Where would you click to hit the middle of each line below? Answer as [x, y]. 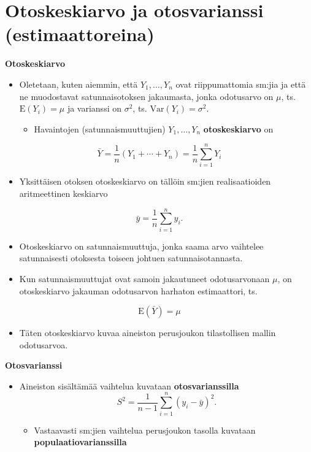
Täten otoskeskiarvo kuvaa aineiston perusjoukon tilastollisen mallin [148, 333]
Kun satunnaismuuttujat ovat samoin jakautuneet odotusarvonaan [144, 278]
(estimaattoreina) [80, 34]
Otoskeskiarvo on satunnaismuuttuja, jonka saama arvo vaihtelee [141, 246]
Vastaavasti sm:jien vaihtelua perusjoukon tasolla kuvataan [145, 430]
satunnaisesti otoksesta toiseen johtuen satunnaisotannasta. [131, 258]
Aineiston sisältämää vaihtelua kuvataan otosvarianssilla [129, 385]
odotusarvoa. [44, 344]
